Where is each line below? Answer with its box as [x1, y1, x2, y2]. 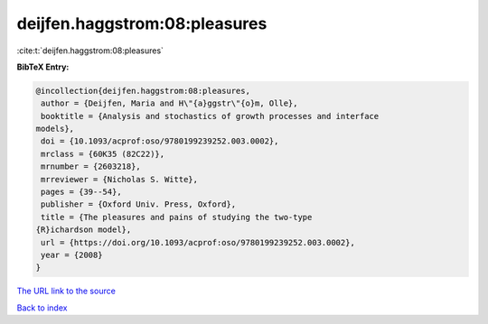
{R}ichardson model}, [35, 225, 132, 235]
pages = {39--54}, [41, 187, 122, 198]
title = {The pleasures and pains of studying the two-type [41, 212, 313, 222]
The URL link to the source [16, 285, 117, 297]
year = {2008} [41, 250, 103, 260]
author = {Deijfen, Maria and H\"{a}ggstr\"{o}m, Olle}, [41, 98, 298, 108]
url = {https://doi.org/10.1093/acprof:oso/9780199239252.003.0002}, [41, 237, 356, 247]
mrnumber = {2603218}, [41, 162, 142, 171]
